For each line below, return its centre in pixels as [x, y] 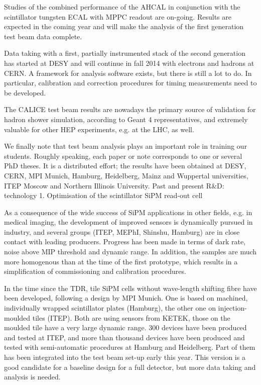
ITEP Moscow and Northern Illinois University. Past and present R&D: [114, 185]
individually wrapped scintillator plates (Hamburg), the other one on [110, 308]
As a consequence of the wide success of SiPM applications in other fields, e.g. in [128, 212]
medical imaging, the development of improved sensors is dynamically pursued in [128, 222]
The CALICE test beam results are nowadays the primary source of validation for [130, 109]
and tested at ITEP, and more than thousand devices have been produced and [124, 337]
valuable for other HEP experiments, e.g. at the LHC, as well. [99, 129]
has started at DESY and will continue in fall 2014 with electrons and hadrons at [129, 63]
